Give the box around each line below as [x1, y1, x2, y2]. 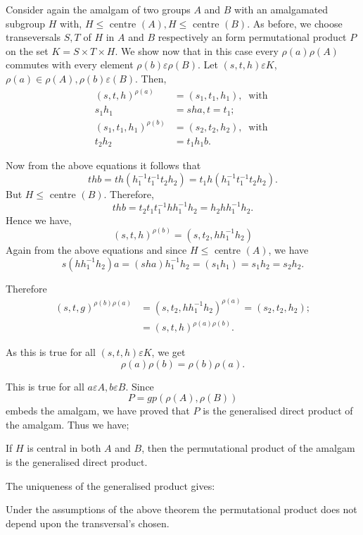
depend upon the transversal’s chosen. [6, 515, 170, 530]
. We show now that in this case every [115, 43, 279, 58]
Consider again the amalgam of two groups [6, 2, 191, 16]
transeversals [6, 30, 61, 44]
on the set [6, 43, 49, 58]
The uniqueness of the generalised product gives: [6, 478, 215, 493]
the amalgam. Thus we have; [6, 417, 129, 431]
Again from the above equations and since [6, 242, 187, 257]
